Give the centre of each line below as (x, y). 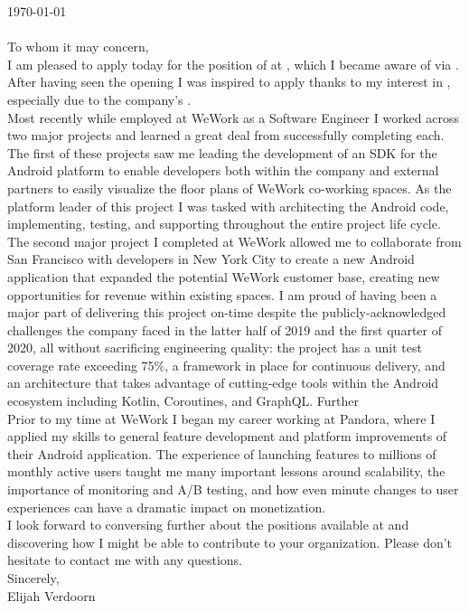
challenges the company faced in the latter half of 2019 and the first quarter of (225, 329)
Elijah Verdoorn (52, 595)
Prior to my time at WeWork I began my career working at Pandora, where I (221, 418)
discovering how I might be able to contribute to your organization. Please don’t (230, 542)
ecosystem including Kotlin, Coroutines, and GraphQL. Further (183, 401)
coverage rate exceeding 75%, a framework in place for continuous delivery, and (226, 365)
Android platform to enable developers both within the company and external (223, 170)
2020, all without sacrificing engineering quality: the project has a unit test (215, 348)
